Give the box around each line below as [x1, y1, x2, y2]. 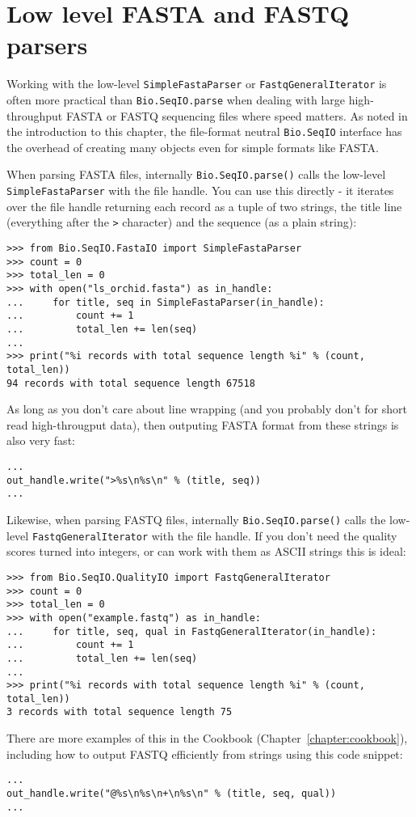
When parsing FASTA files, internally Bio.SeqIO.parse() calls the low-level [6, 166, 386, 183]
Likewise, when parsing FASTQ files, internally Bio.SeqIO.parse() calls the [6, 511, 386, 527]
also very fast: [6, 432, 75, 449]
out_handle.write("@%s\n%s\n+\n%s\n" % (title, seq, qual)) [6, 787, 337, 799]
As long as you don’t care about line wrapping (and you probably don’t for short [6, 400, 407, 417]
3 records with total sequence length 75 [6, 706, 233, 718]
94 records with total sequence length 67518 [6, 377, 255, 389]
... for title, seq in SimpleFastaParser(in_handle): [6, 296, 325, 308]
